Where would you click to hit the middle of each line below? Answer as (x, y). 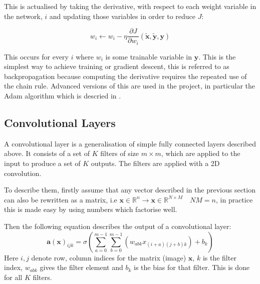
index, (13, 267)
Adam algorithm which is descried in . (63, 96)
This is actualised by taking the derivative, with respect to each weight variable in (130, 6)
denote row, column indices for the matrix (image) (109, 257)
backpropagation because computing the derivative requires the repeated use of (125, 76)
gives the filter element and (81, 267)
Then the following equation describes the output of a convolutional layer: (118, 226)
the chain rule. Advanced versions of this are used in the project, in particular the (130, 86)
